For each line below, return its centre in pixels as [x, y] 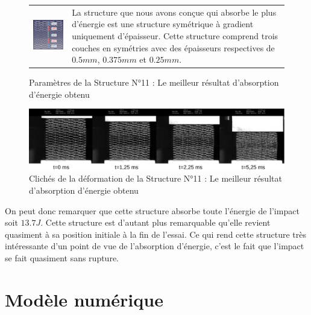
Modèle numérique [84, 299]
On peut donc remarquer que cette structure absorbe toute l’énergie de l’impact [152, 210]
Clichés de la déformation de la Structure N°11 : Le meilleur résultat [155, 178]
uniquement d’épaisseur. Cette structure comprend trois [175, 35]
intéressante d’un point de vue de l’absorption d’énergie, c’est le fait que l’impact [155, 246]
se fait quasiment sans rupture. [62, 258]
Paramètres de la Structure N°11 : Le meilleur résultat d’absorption [154, 82]
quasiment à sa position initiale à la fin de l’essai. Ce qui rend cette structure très [155, 234]
